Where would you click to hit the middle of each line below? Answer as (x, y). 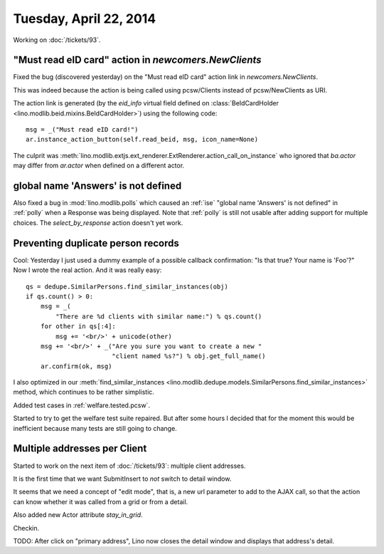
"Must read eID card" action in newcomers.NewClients (138, 60)
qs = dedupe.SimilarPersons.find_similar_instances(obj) (127, 286)
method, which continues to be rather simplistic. (84, 392)
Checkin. (26, 528)
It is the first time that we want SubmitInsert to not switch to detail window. (122, 479)
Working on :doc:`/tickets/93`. (57, 40)
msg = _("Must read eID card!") (82, 130)
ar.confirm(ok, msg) (76, 366)
